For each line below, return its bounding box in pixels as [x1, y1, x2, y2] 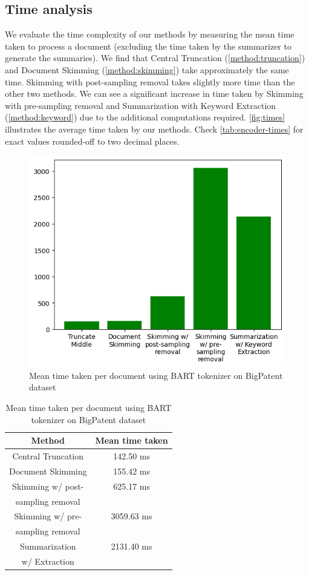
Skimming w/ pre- [14, 510, 82, 522]
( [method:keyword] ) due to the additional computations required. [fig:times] [5, 111, 285, 123]
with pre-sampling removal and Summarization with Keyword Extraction [5, 99, 276, 111]
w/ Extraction [21, 554, 74, 567]
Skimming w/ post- [12, 479, 84, 492]
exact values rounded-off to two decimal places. [5, 134, 180, 147]
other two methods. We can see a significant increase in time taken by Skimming [5, 87, 304, 100]
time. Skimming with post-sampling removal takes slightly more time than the [5, 75, 295, 88]
